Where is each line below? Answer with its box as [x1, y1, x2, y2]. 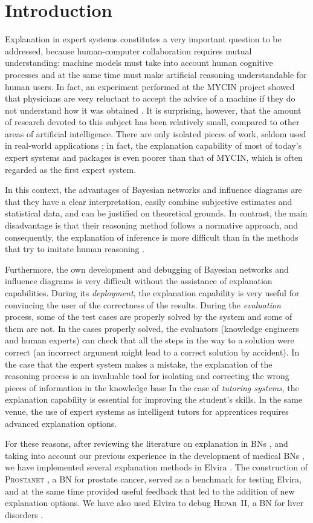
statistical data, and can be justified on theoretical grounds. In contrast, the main [5, 207, 308, 219]
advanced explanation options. [5, 417, 117, 429]
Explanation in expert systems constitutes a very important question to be [5, 33, 282, 45]
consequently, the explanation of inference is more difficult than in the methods [5, 230, 298, 243]
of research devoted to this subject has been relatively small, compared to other [5, 115, 300, 128]
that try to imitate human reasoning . [5, 242, 145, 255]
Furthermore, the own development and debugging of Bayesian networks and [5, 262, 289, 275]
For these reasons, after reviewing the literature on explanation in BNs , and [5, 437, 288, 450]
